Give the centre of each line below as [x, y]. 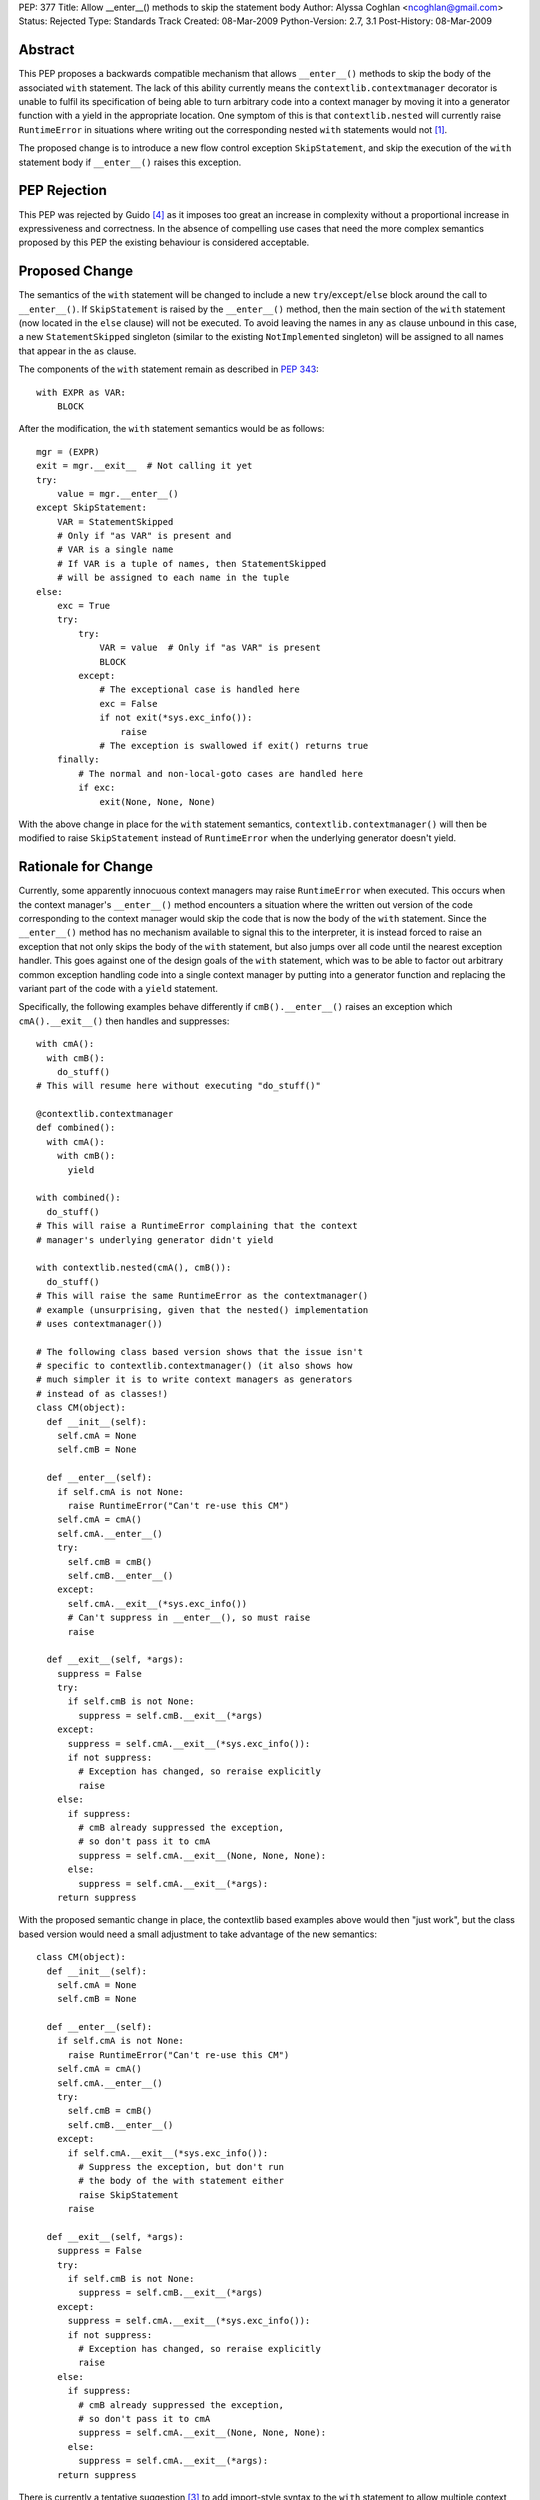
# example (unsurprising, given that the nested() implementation [202, 1309]
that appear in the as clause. [77, 351]
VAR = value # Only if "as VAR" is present [210, 648]
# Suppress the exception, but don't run [181, 2166]
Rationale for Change [86, 866]
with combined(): [78, 1198]
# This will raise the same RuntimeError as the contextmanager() [202, 1296]
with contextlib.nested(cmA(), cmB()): [134, 1268]
